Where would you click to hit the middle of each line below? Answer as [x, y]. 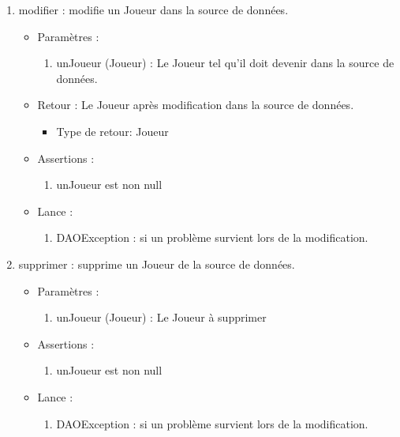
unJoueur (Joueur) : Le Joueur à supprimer [161, 317]
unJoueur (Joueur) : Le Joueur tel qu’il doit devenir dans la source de [225, 63]
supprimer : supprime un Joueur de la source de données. [157, 264]
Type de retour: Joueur [112, 131]
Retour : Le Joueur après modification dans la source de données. [196, 105]
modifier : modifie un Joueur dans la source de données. [153, 9]
